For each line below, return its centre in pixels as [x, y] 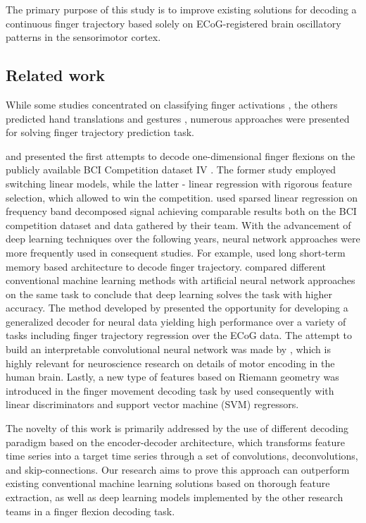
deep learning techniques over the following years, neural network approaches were [183, 239]
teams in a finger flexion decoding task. [90, 511]
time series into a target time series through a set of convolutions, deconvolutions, [182, 456]
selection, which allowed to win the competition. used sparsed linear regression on [182, 197]
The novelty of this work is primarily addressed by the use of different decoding [177, 428]
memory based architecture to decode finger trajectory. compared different [166, 266]
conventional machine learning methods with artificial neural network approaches [181, 280]
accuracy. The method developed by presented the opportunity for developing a [177, 308]
